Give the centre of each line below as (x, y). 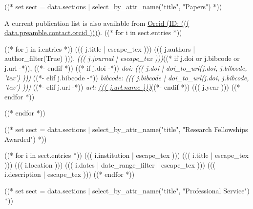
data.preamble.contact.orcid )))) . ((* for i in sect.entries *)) (93, 32)
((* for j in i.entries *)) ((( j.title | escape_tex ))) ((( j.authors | (100, 48)
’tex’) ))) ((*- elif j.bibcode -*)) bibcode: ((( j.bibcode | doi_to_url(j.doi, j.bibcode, (127, 77)
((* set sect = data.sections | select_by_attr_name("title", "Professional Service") (127, 190)
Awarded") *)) (26, 139)
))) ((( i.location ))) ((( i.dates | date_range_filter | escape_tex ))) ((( (110, 164)
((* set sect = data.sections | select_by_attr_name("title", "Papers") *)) (113, 6)
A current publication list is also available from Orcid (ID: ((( (97, 23)
